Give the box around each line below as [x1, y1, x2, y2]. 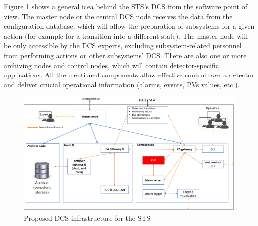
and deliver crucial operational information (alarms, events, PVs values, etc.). [4, 79, 240, 89]
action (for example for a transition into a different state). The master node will [4, 30, 248, 41]
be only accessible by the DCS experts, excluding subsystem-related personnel [4, 40, 242, 51]
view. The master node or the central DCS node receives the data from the [4, 11, 233, 21]
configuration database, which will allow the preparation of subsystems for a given [4, 21, 255, 31]
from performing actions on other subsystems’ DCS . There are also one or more [4, 50, 247, 60]
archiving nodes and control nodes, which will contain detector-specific [4, 60, 219, 70]
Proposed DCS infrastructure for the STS [24, 212, 151, 223]
